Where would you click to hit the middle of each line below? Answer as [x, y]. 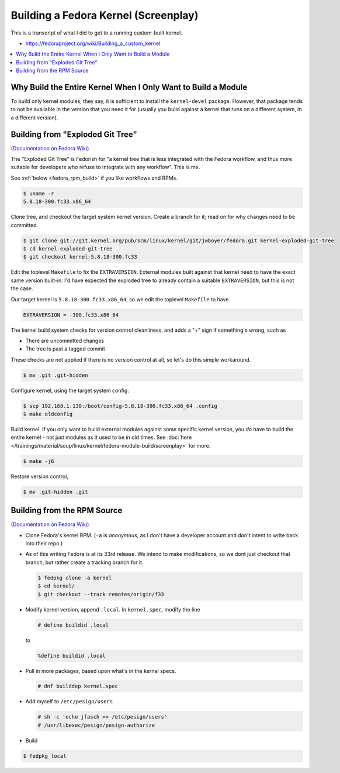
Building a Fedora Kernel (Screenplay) [105, 15]
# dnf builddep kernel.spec [78, 686]
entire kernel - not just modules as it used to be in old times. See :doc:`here [101, 437]
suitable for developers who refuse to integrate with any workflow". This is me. [105, 167]
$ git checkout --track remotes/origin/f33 [101, 594]
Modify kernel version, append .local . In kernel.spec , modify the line [113, 609]
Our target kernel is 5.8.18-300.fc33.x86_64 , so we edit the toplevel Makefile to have [120, 299]
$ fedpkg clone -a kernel [75, 578]
